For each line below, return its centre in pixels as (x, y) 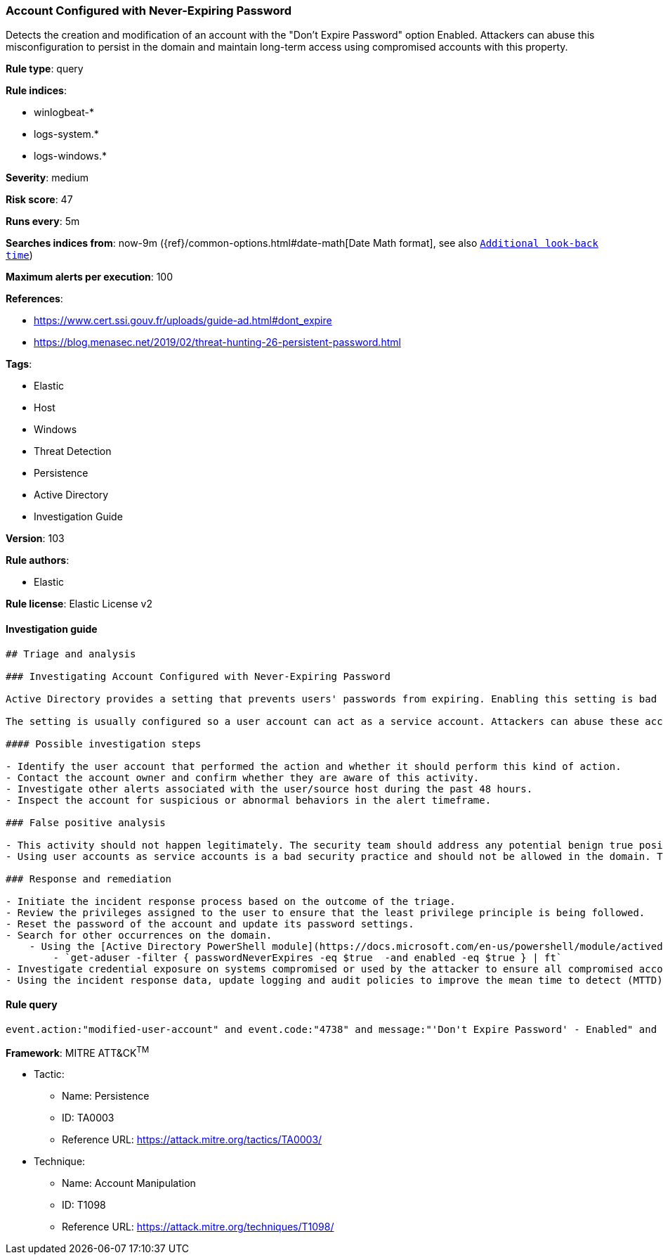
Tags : (19, 364)
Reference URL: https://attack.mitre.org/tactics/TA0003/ (192, 1140)
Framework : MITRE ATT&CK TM (78, 1052)
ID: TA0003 (88, 1118)
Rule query (32, 1005)
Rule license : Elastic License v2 (79, 604)
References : (34, 299)
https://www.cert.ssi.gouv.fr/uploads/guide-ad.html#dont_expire (183, 321)
